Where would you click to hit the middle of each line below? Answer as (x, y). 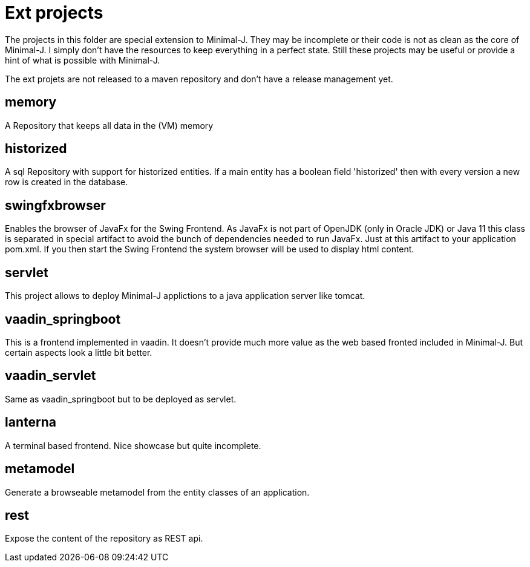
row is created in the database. (67, 182)
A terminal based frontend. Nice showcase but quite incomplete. (133, 445)
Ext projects (54, 13)
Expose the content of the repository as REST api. (104, 539)
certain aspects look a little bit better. (79, 352)
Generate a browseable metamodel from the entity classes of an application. (157, 492)
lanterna (31, 422)
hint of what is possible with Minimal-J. (83, 60)
